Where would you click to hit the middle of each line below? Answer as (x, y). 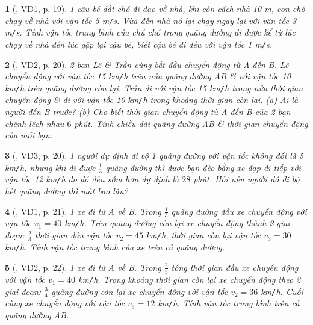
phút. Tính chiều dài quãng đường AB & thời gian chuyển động (191, 123)
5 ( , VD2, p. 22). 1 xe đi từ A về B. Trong (83, 267)
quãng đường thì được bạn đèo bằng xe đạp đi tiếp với (203, 167)
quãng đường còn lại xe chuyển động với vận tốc (140, 291)
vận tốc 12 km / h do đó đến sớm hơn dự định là (92, 179)
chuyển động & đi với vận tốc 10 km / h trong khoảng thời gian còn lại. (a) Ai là (152, 100)
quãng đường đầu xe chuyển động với (239, 211)
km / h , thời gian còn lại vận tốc (203, 235)
